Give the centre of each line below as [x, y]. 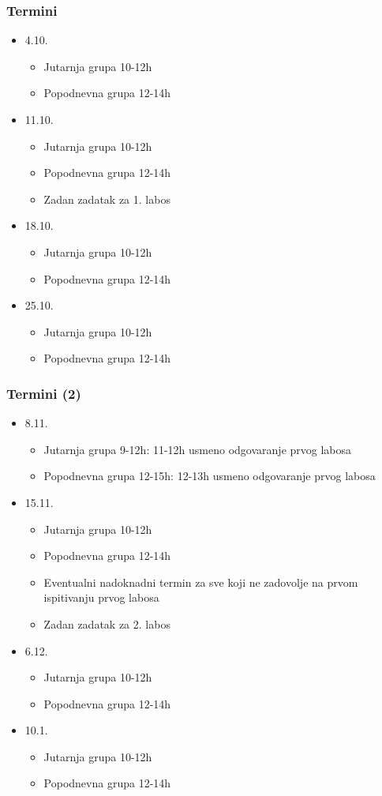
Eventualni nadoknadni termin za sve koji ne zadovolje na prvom [201, 582]
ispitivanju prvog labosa [101, 597]
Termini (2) [44, 393]
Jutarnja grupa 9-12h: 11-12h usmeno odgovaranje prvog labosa [198, 449]
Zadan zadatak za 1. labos [107, 199]
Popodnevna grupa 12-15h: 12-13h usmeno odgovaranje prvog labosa [210, 476]
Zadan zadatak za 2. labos [107, 623]
